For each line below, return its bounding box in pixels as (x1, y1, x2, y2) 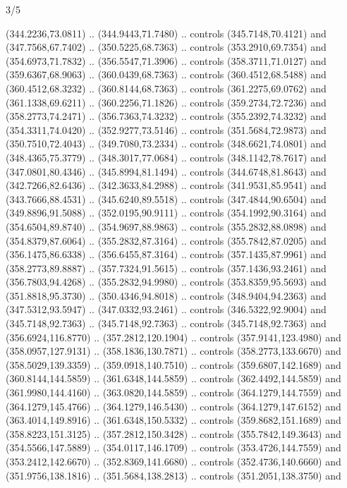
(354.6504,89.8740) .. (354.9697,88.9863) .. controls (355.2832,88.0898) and (6, 219, 327, 233)
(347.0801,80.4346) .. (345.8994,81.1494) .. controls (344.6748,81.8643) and (6, 164, 327, 178)
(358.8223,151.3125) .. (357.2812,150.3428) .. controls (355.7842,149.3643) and (6, 426, 341, 441)
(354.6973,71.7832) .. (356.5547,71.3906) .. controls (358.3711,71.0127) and (6, 53, 327, 68)
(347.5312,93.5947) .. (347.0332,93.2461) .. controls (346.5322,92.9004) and (6, 302, 327, 317)
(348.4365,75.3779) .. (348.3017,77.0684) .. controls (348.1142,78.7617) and (6, 150, 327, 164)
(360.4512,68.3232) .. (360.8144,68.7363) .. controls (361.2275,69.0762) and (6, 80, 327, 95)
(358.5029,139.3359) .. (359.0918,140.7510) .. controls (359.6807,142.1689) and (6, 357, 341, 372)
